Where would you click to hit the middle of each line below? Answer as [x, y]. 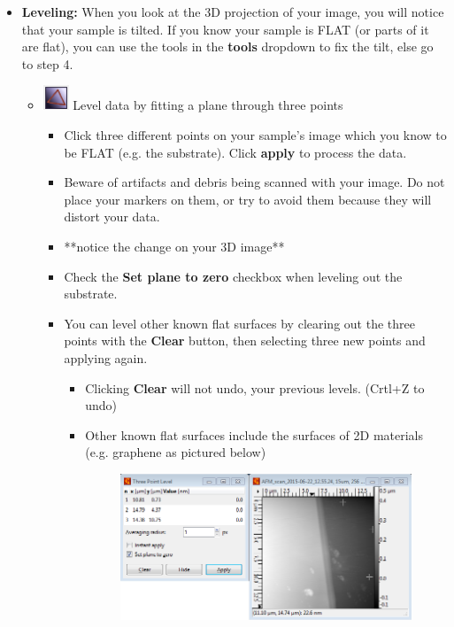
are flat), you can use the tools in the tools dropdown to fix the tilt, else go [227, 46]
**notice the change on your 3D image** [174, 246]
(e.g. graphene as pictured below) [176, 452]
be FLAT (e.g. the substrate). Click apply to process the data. [235, 152]
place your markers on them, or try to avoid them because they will [248, 199]
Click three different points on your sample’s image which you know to [255, 134]
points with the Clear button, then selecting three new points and [245, 341]
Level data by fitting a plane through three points [208, 105]
